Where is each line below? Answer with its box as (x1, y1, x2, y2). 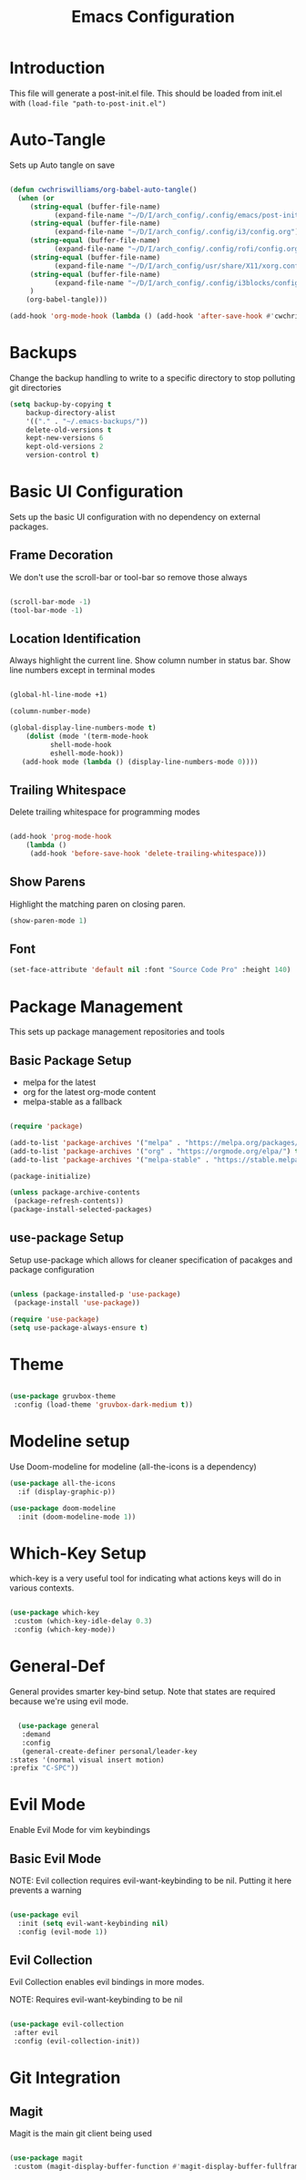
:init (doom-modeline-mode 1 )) (17, 1512, 137, 1521)
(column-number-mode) (9, 707, 92, 716)
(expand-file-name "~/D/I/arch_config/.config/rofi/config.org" (54, 244, 303, 253)
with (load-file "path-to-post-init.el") (9, 97, 167, 108)
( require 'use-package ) (9, 1315, 100, 1324)
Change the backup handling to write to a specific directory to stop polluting (9, 372, 296, 384)
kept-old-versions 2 (25, 442, 104, 452)
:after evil (13, 2029, 59, 2038)
